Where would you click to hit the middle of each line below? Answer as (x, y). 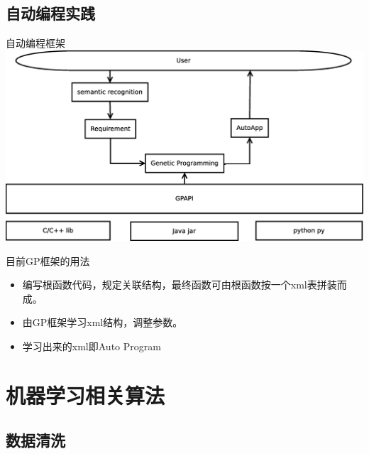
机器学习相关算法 (86, 395)
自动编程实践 (50, 13)
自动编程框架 (35, 43)
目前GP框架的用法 (48, 260)
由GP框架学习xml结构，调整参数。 (103, 322)
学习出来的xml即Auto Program (92, 346)
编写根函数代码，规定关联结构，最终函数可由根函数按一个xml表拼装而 (184, 285)
